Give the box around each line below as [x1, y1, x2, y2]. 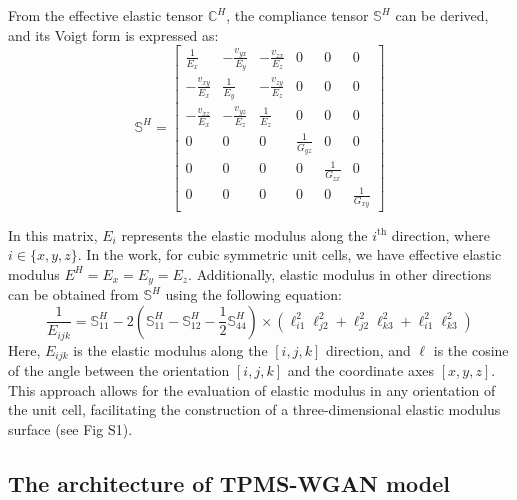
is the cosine [433, 339, 509, 360]
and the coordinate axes [287, 360, 435, 381]
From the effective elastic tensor [8, 5, 204, 25]
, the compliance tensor [226, 5, 369, 25]
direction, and [325, 339, 411, 360]
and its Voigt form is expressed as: [8, 24, 219, 45]
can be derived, [395, 5, 489, 25]
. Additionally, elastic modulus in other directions [188, 263, 492, 284]
